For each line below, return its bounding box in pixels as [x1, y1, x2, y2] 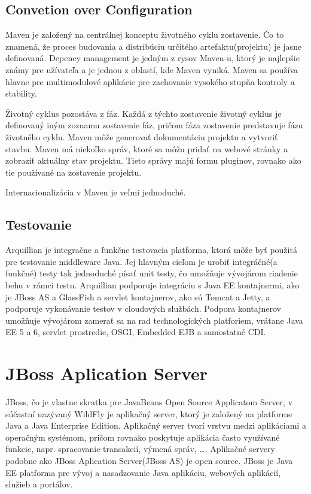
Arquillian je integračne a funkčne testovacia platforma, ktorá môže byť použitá [5, 243, 297, 256]
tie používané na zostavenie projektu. [5, 165, 142, 178]
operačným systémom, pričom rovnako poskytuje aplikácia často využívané [5, 430, 280, 443]
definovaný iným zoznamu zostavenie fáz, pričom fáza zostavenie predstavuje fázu [5, 119, 303, 131]
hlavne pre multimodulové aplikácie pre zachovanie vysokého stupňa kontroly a [5, 75, 295, 88]
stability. [5, 87, 37, 100]
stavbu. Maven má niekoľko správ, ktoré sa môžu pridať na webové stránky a [5, 142, 288, 155]
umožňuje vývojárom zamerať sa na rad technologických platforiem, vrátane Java [5, 314, 303, 326]
